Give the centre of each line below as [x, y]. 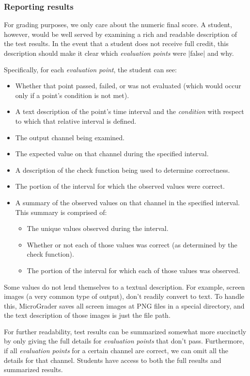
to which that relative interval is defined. [76, 121]
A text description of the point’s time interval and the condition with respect [130, 111]
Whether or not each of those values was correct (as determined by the [132, 244]
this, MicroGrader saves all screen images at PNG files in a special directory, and [124, 305]
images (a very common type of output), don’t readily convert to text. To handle [124, 296]
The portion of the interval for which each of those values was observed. [133, 270]
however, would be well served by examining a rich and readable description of [121, 34]
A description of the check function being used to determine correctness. [123, 170]
